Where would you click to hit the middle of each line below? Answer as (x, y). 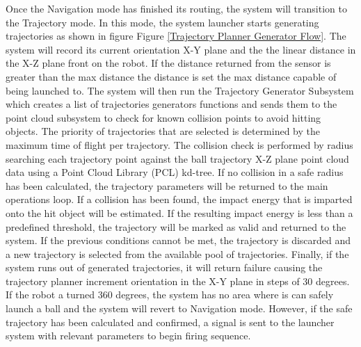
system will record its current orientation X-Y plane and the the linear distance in (181, 49)
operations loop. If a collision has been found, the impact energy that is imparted (179, 199)
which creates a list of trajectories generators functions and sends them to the (171, 104)
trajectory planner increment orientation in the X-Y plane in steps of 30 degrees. (178, 281)
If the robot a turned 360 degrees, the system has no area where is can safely (170, 294)
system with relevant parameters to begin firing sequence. (128, 336)
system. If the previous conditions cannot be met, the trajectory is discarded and (178, 240)
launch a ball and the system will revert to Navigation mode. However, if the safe (179, 308)
